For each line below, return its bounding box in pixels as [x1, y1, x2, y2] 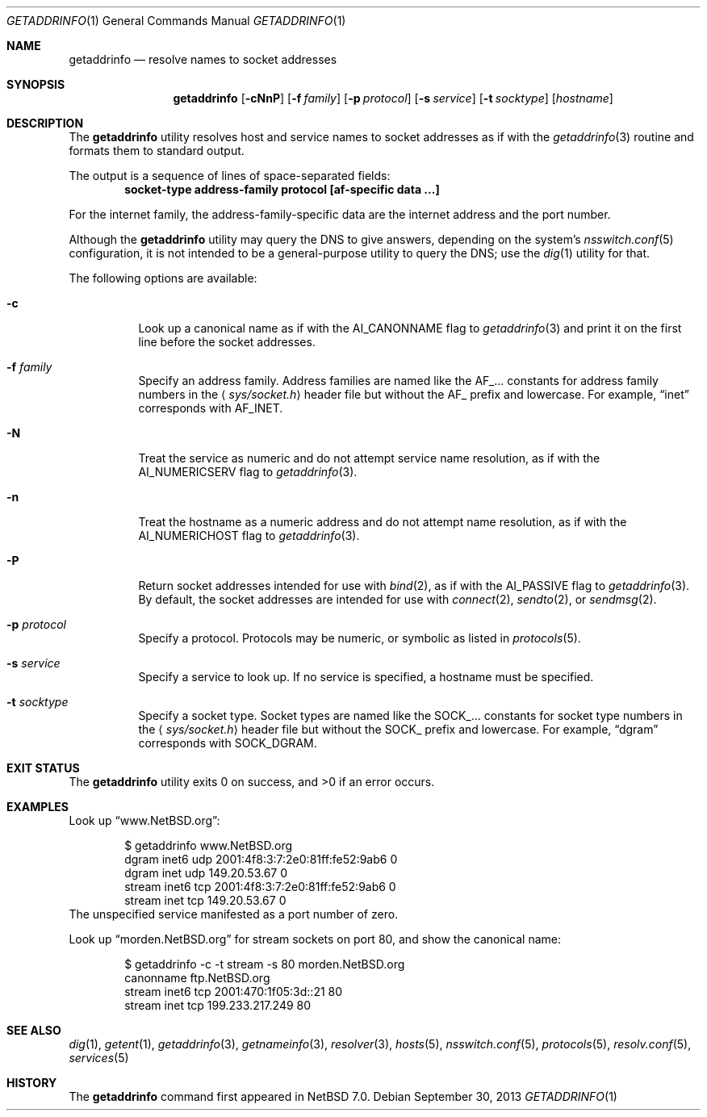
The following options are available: [69, 271, 257, 285]
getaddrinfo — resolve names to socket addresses [69, 52, 337, 66]
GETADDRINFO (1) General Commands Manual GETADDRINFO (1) [6, 14, 346, 27]
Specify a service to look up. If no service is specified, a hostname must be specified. [138, 670, 594, 684]
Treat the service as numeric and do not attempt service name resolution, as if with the [138, 451, 600, 465]
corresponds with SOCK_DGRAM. [138, 736, 317, 750]
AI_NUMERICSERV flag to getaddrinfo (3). [138, 465, 358, 479]
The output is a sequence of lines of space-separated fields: [69, 169, 391, 182]
